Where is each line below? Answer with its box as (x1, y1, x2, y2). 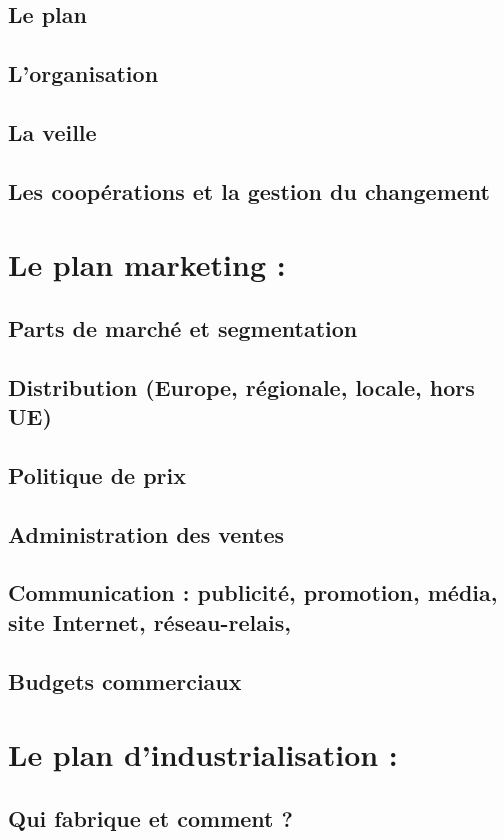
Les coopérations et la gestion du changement (8, 175, 490, 206)
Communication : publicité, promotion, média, (8, 577, 498, 608)
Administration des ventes (8, 518, 285, 549)
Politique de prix (8, 459, 187, 490)
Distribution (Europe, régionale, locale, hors (8, 371, 475, 402)
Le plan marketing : (8, 244, 286, 285)
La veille (8, 116, 97, 147)
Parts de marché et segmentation (8, 312, 358, 343)
